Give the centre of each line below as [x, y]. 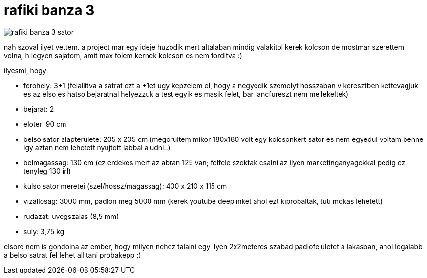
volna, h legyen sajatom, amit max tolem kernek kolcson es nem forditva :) [123, 55]
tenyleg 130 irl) [47, 171]
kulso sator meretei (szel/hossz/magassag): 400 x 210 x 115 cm [125, 186]
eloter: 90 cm [45, 124]
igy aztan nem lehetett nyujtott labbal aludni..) [97, 147]
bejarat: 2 [39, 109]
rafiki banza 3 [49, 10]
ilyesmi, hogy [25, 70]
